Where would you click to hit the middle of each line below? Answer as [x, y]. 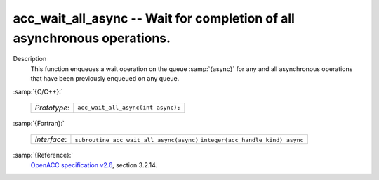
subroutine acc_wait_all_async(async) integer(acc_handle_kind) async [189, 140]
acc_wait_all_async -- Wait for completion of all [154, 18]
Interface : [51, 139]
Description [30, 59]
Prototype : [52, 108]
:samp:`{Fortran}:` [39, 123]
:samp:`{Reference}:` [43, 155]
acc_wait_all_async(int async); [129, 108]
